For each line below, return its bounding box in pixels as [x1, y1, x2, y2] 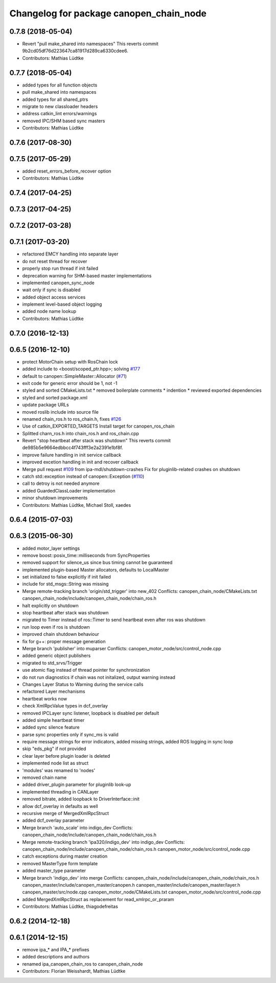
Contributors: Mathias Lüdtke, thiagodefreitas [22, 904, 119, 910]
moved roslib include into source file [22, 409, 99, 415]
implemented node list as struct [22, 760, 89, 766]
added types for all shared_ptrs [22, 96, 88, 102]
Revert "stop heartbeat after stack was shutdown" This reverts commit [22, 438, 171, 444]
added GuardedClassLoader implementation [22, 487, 116, 494]
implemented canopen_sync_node [22, 280, 95, 286]
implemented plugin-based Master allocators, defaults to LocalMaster [22, 566, 169, 573]
